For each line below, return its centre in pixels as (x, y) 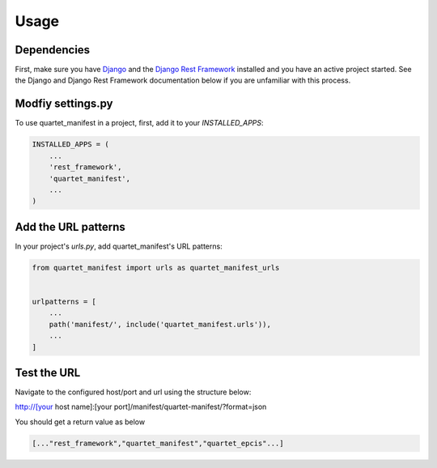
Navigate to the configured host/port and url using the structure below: (133, 392)
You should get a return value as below (80, 422)
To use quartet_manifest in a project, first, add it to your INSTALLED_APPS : (139, 123)
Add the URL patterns (70, 227)
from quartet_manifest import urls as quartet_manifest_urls (156, 268)
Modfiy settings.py (64, 104)
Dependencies (53, 50)
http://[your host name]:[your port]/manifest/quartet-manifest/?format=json (141, 407)
